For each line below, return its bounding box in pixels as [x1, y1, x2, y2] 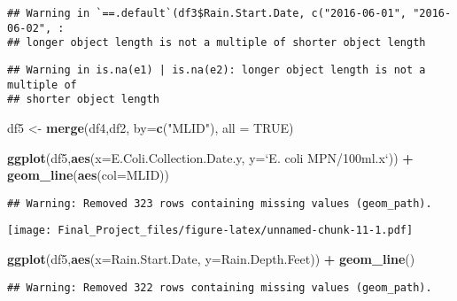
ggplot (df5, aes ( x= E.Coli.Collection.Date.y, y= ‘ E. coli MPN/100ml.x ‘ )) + [7, 148, 414, 166]
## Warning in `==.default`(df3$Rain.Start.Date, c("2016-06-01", [7, 7, 407, 19]
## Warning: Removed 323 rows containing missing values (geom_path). [7, 197, 432, 210]
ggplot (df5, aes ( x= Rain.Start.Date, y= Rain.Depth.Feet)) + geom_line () [7, 250, 415, 268]
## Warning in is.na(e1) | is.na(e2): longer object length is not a [7, 63, 426, 76]
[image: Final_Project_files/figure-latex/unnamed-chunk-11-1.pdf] [7, 224, 414, 237]
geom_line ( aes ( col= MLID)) [7, 166, 170, 184]
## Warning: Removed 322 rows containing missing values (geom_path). [7, 281, 432, 294]
